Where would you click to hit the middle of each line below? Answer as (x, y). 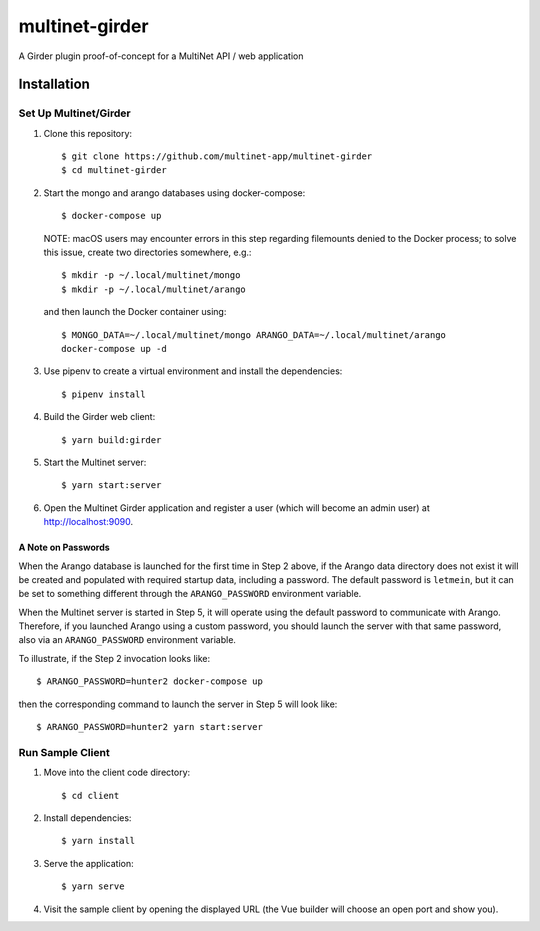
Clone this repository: (88, 133)
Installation (54, 84)
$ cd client (90, 795)
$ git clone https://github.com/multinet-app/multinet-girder (217, 156)
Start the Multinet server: (95, 462)
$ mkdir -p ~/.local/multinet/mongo (151, 275)
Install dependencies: (87, 817)
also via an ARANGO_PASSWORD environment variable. (127, 640)
